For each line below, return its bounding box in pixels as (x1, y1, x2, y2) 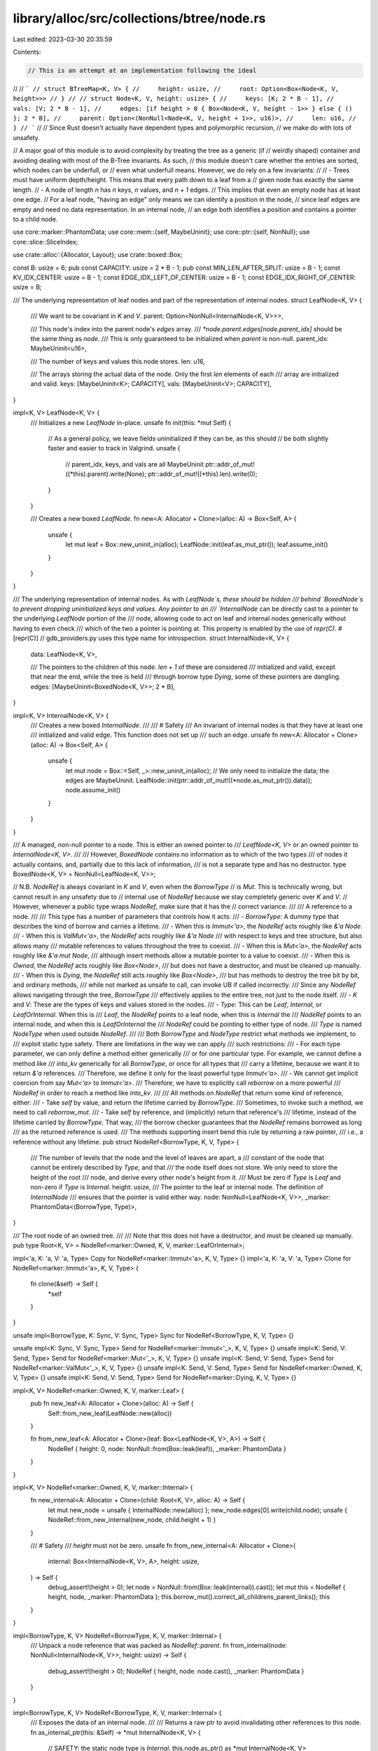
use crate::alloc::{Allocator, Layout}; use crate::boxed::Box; (13, 251, 183, 259)
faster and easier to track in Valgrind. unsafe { (48, 444, 181, 452)
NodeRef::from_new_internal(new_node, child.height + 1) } (48, 1516, 216, 1524)
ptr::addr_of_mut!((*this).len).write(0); (148, 470, 258, 478)
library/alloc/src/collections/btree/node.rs (13, 11, 266, 26)
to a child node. (13, 214, 58, 223)
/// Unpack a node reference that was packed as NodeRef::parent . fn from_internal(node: (30, 1641, 288, 1649)
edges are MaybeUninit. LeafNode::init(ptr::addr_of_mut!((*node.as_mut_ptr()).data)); (65, 776, 313, 784)
